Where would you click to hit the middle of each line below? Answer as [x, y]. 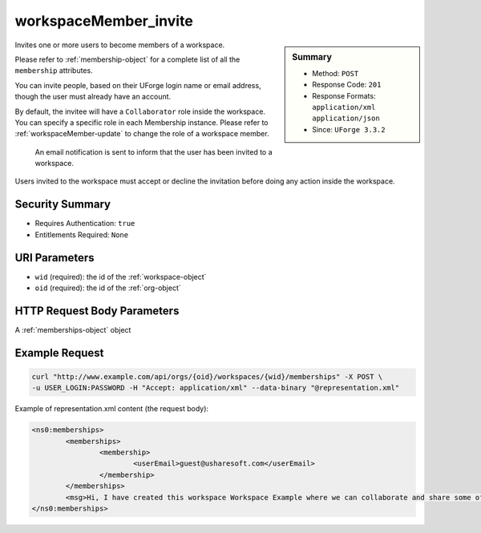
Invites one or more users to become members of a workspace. [120, 45]
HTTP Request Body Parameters [97, 311]
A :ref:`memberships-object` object [73, 329]
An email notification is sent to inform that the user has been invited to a [154, 151]
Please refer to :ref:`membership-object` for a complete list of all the [127, 59]
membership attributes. [54, 71]
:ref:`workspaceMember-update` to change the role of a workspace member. [142, 134]
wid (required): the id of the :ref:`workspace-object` [121, 277]
